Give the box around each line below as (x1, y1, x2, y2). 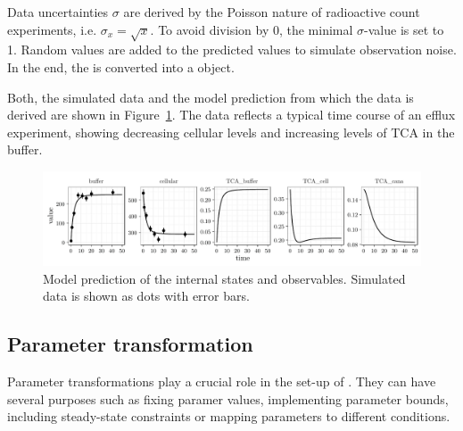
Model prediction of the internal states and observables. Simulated (43, 269, 406, 287)
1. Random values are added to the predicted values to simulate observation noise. (7, 40, 457, 59)
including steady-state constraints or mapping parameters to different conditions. (7, 407, 451, 426)
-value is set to (364, 20, 444, 38)
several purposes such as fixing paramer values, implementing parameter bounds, (7, 389, 449, 408)
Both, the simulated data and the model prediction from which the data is (7, 87, 414, 106)
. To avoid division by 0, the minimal (150, 20, 353, 38)
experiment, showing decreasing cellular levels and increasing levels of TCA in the (7, 122, 455, 141)
